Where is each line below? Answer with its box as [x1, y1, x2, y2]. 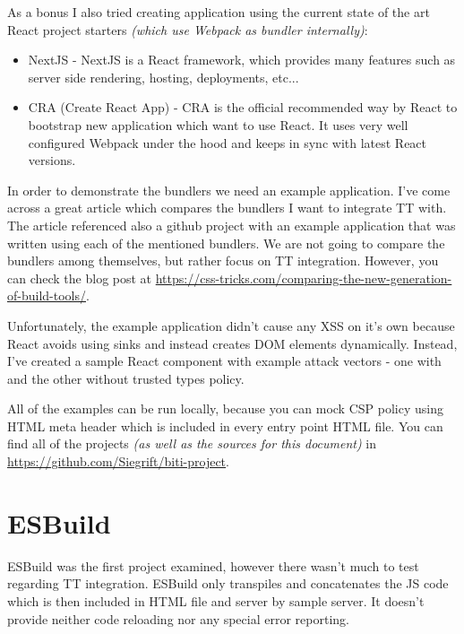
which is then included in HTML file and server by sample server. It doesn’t [7, 591, 425, 610]
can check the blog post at [7, 268, 152, 287]
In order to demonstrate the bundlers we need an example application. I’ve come [7, 180, 451, 199]
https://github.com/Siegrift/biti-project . [7, 452, 229, 471]
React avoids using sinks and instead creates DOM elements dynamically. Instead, [7, 334, 458, 352]
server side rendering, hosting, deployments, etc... [28, 67, 299, 86]
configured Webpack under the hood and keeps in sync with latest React [28, 133, 427, 152]
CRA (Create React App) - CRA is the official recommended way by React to [28, 98, 458, 117]
